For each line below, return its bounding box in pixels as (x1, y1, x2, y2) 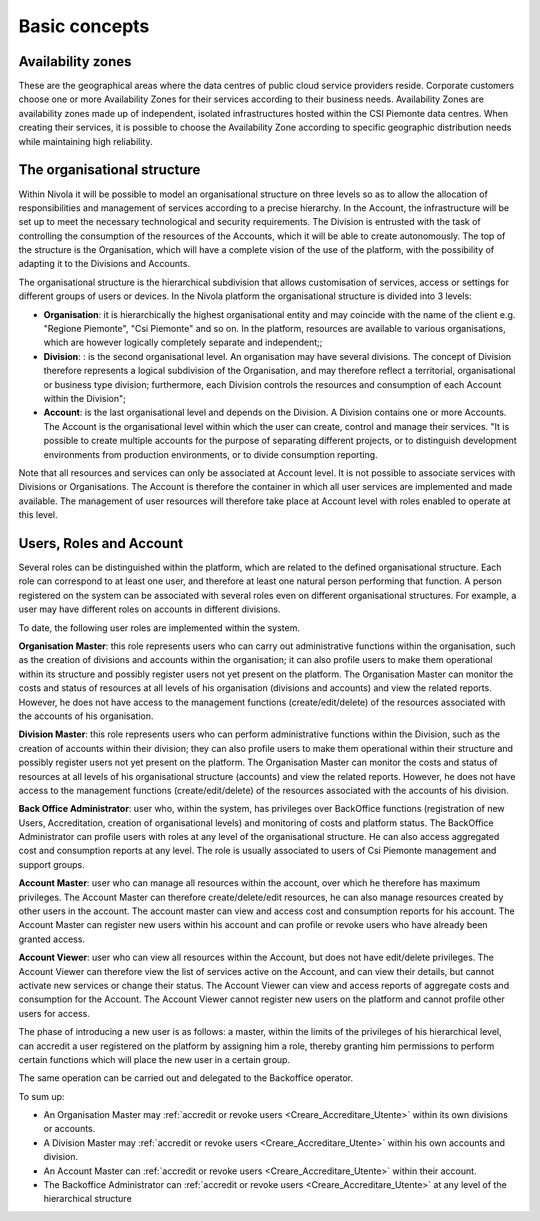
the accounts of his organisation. (18, 710, 154, 722)
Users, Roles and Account (18, 535, 184, 552)
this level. (18, 509, 59, 521)
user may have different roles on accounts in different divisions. (18, 603, 281, 615)
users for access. (18, 1007, 90, 1019)
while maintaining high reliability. (18, 135, 153, 147)
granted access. (18, 933, 85, 945)
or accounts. (43, 1123, 96, 1135)
